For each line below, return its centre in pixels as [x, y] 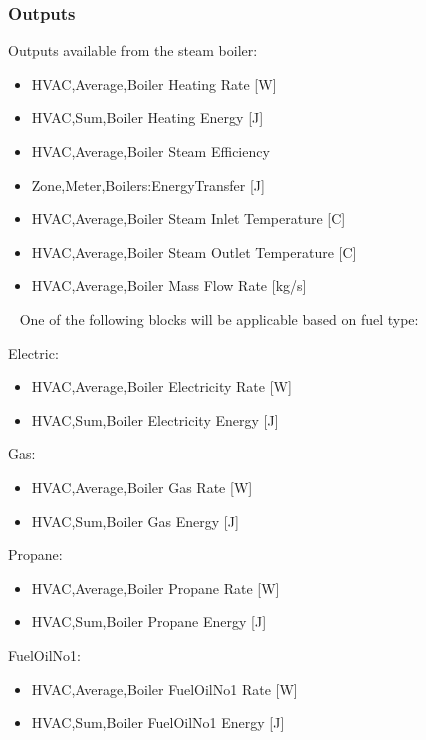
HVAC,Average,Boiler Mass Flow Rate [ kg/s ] [169, 285]
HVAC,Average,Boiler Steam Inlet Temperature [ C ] [188, 218]
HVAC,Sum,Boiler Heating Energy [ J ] [147, 117]
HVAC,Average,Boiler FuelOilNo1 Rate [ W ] [164, 688]
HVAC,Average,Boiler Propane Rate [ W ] [155, 587]
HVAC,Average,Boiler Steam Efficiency [150, 151]
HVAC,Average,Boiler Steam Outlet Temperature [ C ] [194, 251]
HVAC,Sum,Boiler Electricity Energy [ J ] [155, 419]
